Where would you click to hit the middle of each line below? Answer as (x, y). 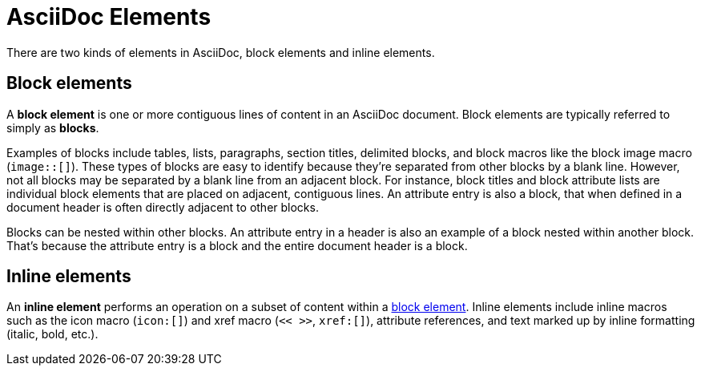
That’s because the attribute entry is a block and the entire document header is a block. (237, 245)
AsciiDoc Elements (109, 17)
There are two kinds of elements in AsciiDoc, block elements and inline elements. (221, 52)
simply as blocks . (53, 127)
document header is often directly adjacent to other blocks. (163, 207)
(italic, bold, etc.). (52, 334)
